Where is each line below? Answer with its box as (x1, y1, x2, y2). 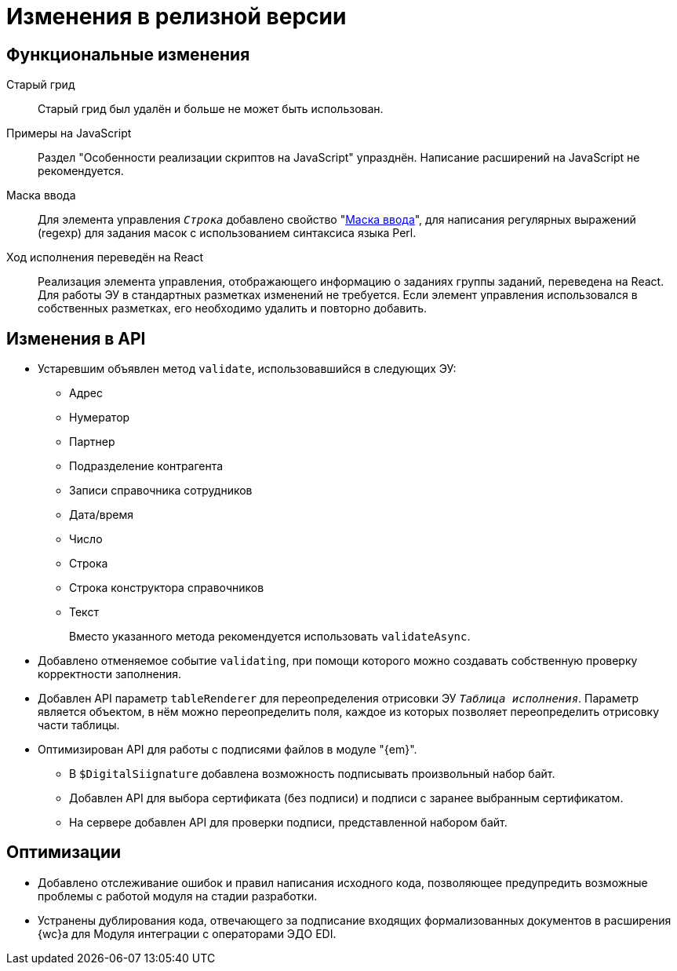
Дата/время (69, 508, 133, 522)
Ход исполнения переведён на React (6, 250, 204, 265)
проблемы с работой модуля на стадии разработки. (38, 889, 318, 903)
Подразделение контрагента (69, 459, 224, 473)
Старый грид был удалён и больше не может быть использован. (38, 102, 384, 116)
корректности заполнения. (38, 667, 182, 681)
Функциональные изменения (6, 44, 250, 64)
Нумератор (69, 411, 130, 425)
